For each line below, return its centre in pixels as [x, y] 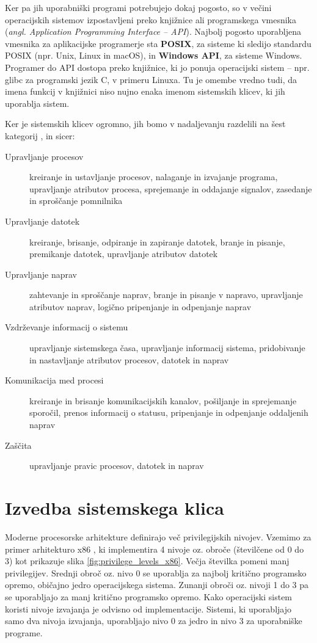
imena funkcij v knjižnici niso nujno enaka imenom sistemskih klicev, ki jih [145, 91]
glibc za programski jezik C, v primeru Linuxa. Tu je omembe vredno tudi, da [151, 79]
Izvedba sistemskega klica [115, 507]
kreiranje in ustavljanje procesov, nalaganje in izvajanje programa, [154, 177]
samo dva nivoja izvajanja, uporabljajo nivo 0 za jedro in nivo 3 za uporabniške [154, 621]
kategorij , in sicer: [40, 135]
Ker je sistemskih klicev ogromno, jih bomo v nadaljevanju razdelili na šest [145, 124]
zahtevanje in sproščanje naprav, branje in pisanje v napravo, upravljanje [166, 295]
